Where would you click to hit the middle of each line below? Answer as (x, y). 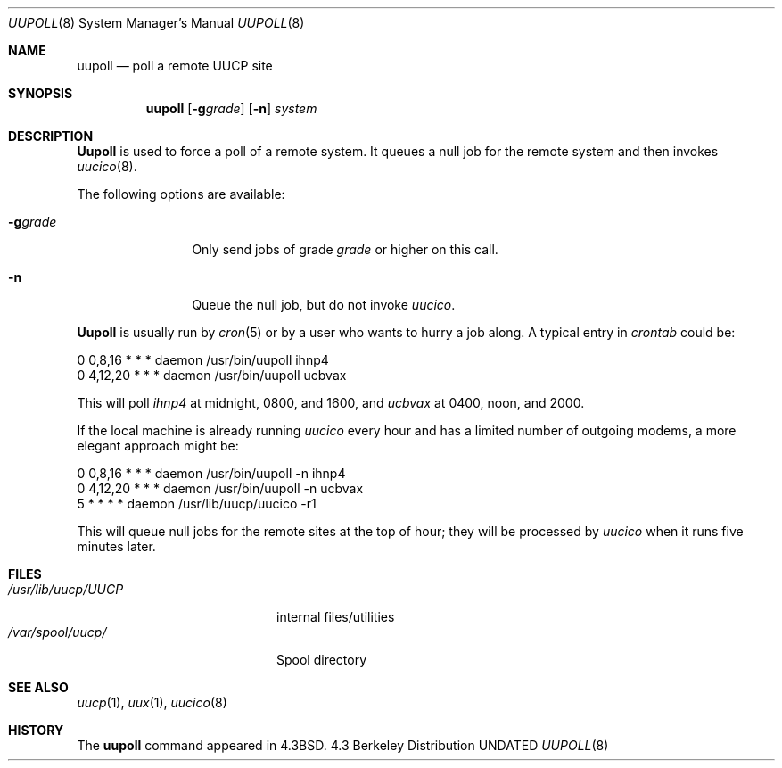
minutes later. (116, 546)
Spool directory (322, 660)
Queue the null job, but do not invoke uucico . (324, 305)
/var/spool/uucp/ (58, 632)
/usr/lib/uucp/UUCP (66, 589)
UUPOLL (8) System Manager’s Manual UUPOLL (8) (156, 23)
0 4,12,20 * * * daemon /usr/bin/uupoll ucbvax (212, 375)
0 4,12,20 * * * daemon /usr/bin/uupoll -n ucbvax (220, 488)
